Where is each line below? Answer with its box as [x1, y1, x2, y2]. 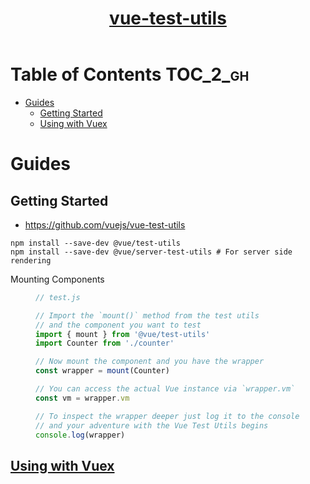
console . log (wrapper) [35, 430, 126, 440]
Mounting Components [10, 273, 105, 285]
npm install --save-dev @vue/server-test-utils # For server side [10, 247, 293, 257]
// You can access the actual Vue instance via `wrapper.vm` [35, 384, 296, 394]
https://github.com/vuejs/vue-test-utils [24, 218, 186, 231]
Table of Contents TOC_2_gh [10, 63, 250, 86]
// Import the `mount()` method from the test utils [35, 310, 260, 321]
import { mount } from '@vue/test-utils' [35, 329, 211, 339]
